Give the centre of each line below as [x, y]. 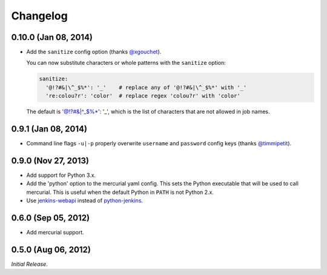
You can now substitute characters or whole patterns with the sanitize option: [126, 63]
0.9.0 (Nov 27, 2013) [50, 161]
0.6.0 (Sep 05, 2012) [51, 218]
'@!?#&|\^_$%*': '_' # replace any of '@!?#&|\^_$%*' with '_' [146, 87]
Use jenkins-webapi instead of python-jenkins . [85, 200]
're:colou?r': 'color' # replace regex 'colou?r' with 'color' [143, 96]
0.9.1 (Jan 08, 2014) [49, 129]
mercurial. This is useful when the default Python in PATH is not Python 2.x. [120, 192]
